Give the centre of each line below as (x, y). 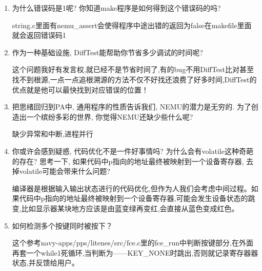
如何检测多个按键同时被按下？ (62, 225)
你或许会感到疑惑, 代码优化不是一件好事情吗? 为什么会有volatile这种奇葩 (133, 151)
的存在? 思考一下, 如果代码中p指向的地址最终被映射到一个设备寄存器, (128, 161)
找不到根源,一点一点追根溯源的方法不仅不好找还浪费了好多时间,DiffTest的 (134, 79)
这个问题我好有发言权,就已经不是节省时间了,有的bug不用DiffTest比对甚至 (133, 69)
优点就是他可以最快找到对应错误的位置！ (80, 89)
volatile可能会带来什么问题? (65, 171)
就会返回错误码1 (39, 35)
